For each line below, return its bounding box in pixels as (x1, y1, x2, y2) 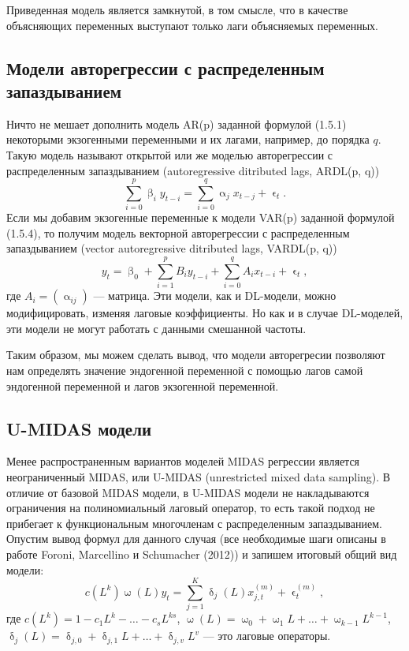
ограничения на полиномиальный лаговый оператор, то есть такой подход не (6, 499, 375, 516)
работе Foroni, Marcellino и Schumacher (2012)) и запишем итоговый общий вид (6, 545, 397, 562)
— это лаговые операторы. (203, 627, 331, 644)
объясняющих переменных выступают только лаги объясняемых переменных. (6, 17, 378, 33)
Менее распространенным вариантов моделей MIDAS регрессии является (6, 453, 360, 470)
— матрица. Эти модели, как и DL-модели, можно (93, 287, 336, 304)
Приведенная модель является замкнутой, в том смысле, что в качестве (6, 2, 348, 17)
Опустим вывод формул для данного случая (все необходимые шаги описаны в (6, 530, 386, 547)
